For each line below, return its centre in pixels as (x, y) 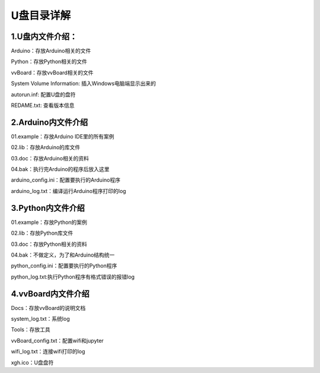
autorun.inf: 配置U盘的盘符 (44, 94)
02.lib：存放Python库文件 (42, 233)
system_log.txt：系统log (41, 319)
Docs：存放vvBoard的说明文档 (48, 308)
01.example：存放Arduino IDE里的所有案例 (63, 136)
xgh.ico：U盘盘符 (32, 362)
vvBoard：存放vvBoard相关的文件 (52, 72)
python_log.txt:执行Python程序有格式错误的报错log (73, 277)
